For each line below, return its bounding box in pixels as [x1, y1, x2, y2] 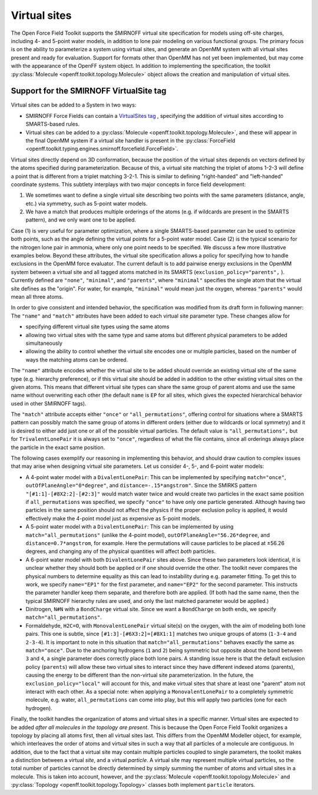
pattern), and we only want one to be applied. [25, 216, 137, 223]
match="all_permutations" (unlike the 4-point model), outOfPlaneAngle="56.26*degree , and [25, 531, 270, 539]
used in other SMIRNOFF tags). [11, 400, 87, 407]
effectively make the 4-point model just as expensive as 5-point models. [25, 514, 201, 522]
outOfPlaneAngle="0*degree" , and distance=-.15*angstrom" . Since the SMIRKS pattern [25, 482, 257, 489]
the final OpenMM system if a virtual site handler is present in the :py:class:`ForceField [25, 137, 236, 144]
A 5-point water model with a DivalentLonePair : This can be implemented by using [25, 523, 234, 530]
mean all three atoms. [11, 293, 64, 300]
